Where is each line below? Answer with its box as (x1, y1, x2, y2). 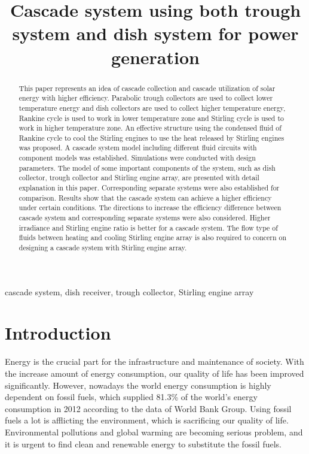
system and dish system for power (12, 21, 299, 46)
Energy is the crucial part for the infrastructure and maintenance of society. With (5, 355, 304, 368)
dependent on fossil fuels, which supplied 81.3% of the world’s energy (5, 391, 258, 403)
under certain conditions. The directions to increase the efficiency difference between (19, 202, 282, 213)
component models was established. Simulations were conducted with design (19, 153, 256, 163)
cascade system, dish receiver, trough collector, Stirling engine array (5, 285, 254, 298)
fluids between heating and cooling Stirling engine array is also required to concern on (19, 232, 287, 243)
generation (111, 44, 200, 69)
